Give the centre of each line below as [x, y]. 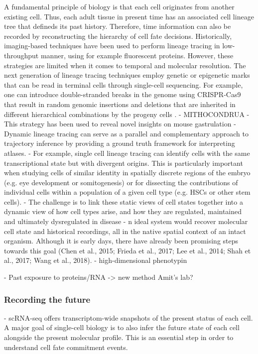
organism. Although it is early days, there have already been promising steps [121, 241]
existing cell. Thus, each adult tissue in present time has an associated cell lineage [129, 16]
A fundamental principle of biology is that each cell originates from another [119, 6]
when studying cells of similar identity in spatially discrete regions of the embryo [127, 173]
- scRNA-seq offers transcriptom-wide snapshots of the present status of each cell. [129, 317]
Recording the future [47, 299]
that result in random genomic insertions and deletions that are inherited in [120, 104]
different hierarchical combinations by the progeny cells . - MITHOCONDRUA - [127, 114]
